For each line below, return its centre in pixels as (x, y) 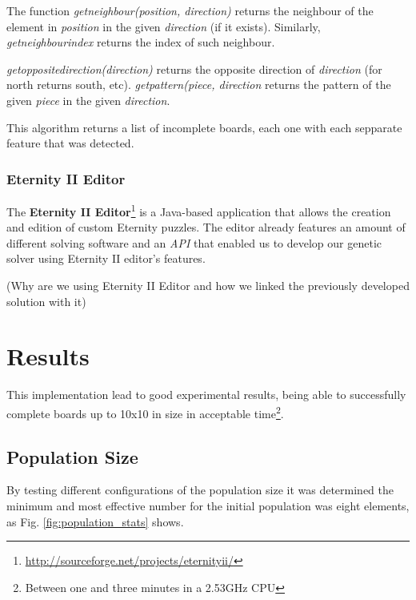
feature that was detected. (70, 143)
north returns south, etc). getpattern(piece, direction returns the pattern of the (199, 85)
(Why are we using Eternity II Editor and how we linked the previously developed (208, 285)
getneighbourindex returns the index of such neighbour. (141, 42)
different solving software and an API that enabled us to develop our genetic (194, 242)
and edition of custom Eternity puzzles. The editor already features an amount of (206, 227)
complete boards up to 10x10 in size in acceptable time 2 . (145, 412)
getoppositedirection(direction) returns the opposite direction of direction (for (194, 68)
